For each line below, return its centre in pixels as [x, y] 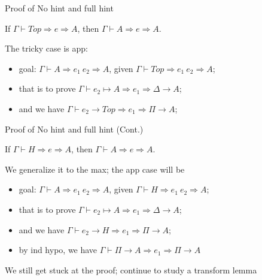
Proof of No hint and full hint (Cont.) [74, 129]
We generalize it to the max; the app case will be [95, 169]
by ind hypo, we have [58, 250]
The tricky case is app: [47, 48]
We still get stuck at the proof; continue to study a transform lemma [131, 270]
